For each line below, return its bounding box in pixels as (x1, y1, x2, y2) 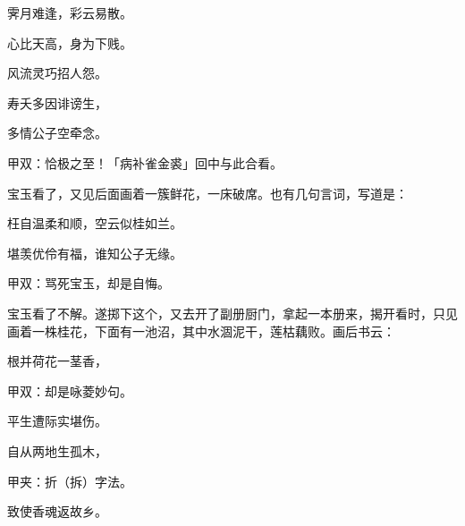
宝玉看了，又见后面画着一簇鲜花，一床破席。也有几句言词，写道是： (7, 183, 408, 202)
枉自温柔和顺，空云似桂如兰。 (7, 214, 182, 233)
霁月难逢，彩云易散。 (7, 4, 132, 21)
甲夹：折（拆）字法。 (7, 471, 132, 490)
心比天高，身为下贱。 (7, 33, 132, 52)
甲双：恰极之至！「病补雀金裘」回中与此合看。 (7, 153, 283, 172)
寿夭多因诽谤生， (7, 93, 107, 112)
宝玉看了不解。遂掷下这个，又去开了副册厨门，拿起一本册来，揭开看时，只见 (7, 303, 458, 322)
